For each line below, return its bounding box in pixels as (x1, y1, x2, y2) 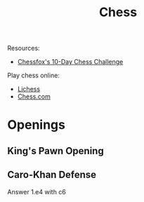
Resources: (7, 44, 40, 53)
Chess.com (17, 92, 51, 101)
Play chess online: (7, 71, 60, 80)
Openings (7, 117, 65, 133)
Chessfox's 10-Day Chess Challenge (17, 58, 124, 66)
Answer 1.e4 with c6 (7, 187, 67, 196)
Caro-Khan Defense (7, 169, 97, 181)
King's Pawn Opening (7, 145, 104, 157)
